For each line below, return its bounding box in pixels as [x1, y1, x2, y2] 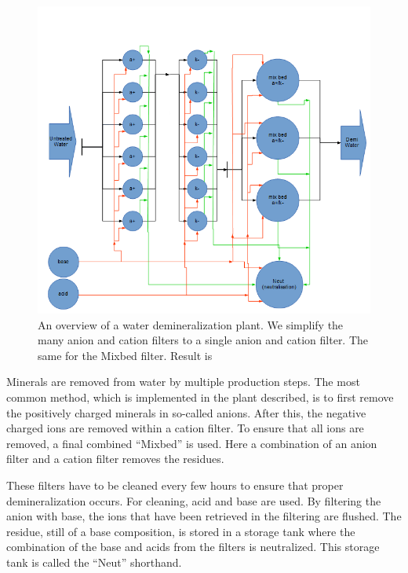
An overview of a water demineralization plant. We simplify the [38, 316, 344, 332]
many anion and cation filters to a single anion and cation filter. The [38, 332, 369, 348]
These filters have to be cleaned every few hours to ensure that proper [6, 477, 344, 494]
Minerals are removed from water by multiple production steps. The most [6, 373, 360, 390]
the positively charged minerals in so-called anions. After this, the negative [6, 404, 366, 421]
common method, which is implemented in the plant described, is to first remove [6, 389, 394, 406]
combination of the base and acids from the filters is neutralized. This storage [6, 538, 380, 555]
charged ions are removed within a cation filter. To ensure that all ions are [6, 420, 364, 436]
